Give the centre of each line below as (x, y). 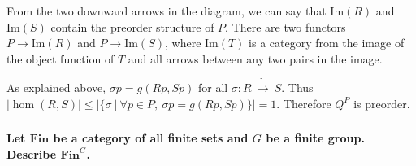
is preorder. (382, 103)
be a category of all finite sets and (151, 138)
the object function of (61, 58)
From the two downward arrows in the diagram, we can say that (167, 11)
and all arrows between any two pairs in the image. (255, 58)
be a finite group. (315, 138)
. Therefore (304, 103)
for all (213, 87)
